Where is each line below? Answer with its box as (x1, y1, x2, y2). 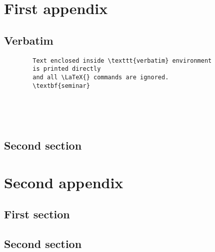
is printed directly (32, 65, 101, 73)
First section (4, 206, 70, 222)
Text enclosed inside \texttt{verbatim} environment (32, 57, 212, 64)
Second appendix (4, 172, 123, 192)
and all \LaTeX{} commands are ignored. (32, 73, 169, 81)
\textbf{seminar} (32, 82, 90, 89)
